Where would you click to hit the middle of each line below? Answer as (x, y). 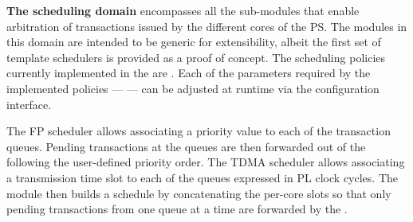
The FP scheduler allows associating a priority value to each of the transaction (199, 131)
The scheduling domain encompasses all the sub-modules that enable (183, 10)
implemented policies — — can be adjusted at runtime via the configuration (193, 88)
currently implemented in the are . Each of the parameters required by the (189, 73)
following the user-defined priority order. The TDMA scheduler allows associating (206, 162)
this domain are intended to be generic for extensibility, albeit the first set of (194, 42)
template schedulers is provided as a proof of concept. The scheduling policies (196, 57)
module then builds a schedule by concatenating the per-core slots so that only (199, 193)
